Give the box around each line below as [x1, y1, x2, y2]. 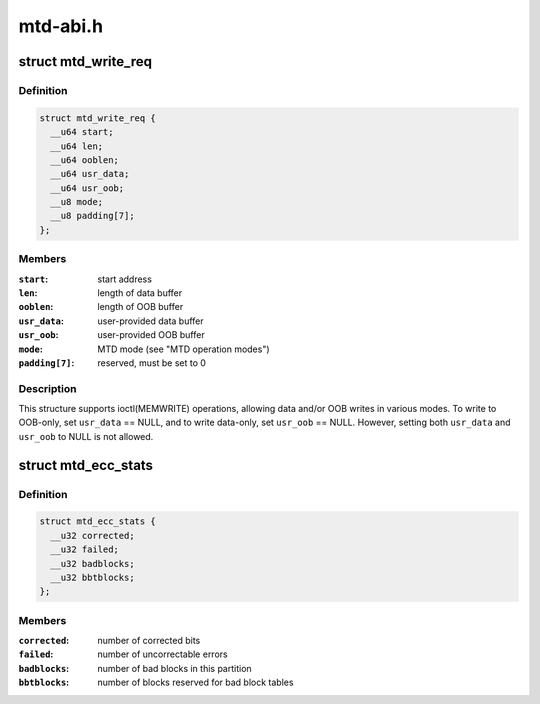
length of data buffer [97, 286, 183, 299]
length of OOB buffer [97, 301, 184, 313]
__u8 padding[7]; [50, 210, 135, 222]
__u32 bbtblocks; [50, 571, 135, 583]
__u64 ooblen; [50, 154, 120, 165]
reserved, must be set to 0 [97, 356, 207, 369]
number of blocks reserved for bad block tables [97, 676, 294, 689]
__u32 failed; [50, 544, 120, 555]
